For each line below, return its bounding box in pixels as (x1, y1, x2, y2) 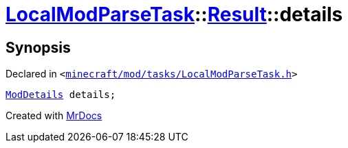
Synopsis (6, 38, 71, 56)
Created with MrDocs (6, 110, 102, 122)
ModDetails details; (6, 89, 116, 101)
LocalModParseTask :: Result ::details (6, 3, 343, 26)
